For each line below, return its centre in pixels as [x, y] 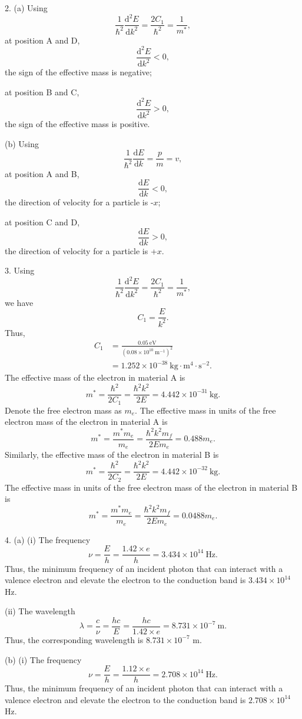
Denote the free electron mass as [63, 410]
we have [19, 302]
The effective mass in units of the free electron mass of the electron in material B [151, 487]
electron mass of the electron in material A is [86, 422]
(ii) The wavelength [40, 611]
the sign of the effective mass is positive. [77, 124]
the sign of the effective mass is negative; [78, 72]
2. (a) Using [26, 8]
